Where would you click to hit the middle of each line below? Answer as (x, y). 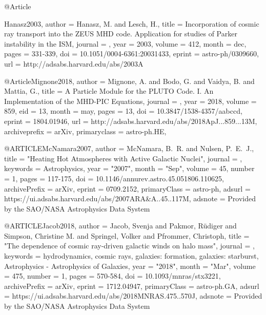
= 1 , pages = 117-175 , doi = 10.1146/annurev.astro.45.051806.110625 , (114, 178)
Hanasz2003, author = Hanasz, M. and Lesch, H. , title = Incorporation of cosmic (132, 23)
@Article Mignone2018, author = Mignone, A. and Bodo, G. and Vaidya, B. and (129, 81)
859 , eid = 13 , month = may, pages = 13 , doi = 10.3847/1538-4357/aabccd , (123, 111)
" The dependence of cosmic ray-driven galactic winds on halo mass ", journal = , (129, 246)
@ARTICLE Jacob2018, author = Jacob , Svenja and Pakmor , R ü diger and (120, 226)
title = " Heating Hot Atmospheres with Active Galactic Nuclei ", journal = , (123, 158)
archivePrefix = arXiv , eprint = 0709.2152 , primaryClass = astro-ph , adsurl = (127, 188)
